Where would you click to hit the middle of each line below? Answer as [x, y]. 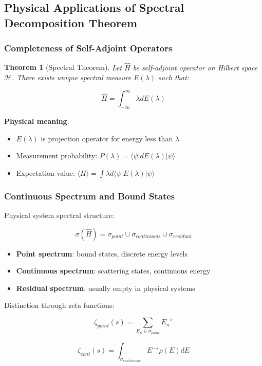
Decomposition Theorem [71, 22]
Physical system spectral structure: [59, 215]
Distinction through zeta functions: [59, 305]
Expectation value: [45, 172]
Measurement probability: [57, 155]
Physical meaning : [37, 121]
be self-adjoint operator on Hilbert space [195, 67]
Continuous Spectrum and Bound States [90, 196]
